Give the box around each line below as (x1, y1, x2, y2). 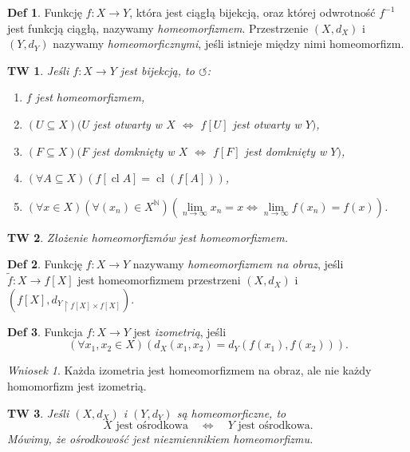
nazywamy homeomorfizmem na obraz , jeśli (132, 256, 344, 272)
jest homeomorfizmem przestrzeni (77, 272, 241, 288)
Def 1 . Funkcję (7, 4, 82, 20)
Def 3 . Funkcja (7, 323, 83, 339)
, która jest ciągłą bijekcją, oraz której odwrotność (129, 4, 376, 20)
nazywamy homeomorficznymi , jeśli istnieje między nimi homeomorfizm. (53, 35, 404, 52)
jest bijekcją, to (120, 61, 195, 78)
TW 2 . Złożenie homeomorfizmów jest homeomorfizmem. (7, 228, 288, 245)
